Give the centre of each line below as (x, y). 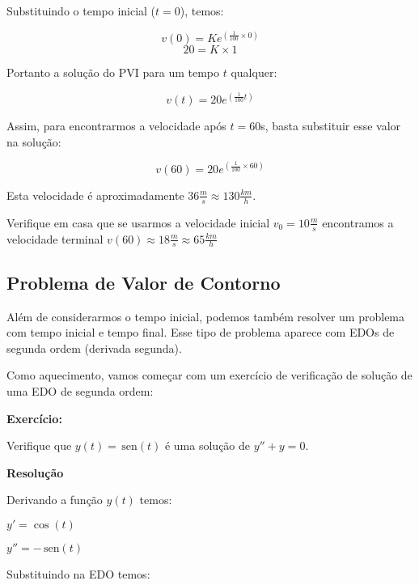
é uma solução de (207, 445)
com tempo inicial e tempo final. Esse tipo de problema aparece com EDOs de (201, 332)
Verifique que (39, 445)
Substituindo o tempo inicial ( (81, 11)
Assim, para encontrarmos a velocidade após (116, 126)
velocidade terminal (55, 238)
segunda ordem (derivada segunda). (94, 348)
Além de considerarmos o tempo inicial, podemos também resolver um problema (206, 316)
